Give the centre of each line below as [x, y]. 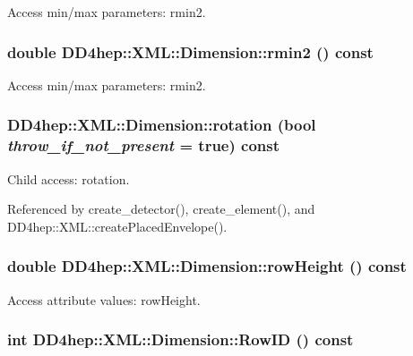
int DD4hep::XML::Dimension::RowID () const [181, 339]
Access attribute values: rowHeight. [104, 299]
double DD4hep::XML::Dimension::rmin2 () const [190, 51]
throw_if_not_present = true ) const [144, 145]
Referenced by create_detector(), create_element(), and [161, 209]
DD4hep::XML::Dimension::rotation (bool [162, 125]
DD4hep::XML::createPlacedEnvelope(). [117, 226]
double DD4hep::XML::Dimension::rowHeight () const [207, 266]
